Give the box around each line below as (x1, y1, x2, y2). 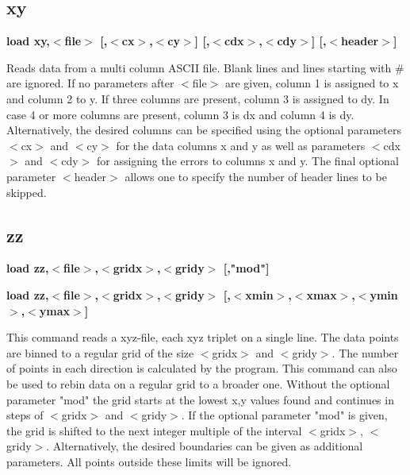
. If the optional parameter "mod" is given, (181, 407, 388, 423)
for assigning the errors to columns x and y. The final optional (96, 153, 399, 169)
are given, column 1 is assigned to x (224, 75, 399, 91)
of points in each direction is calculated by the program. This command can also (6, 360, 397, 377)
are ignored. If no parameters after (6, 75, 174, 91)
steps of (6, 407, 44, 423)
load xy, (6, 33, 50, 49)
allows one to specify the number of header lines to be (125, 168, 387, 184)
